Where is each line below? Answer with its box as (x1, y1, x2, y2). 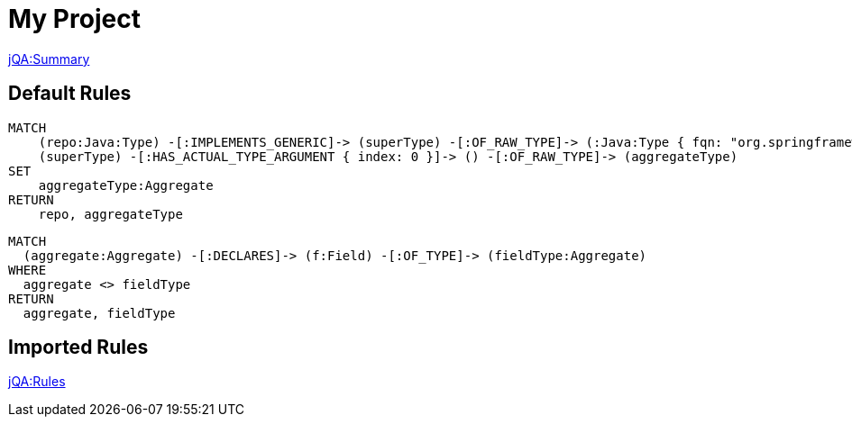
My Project (8, 4, 141, 34)
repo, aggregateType (38, 206, 183, 221)
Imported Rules (8, 336, 149, 359)
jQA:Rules (8, 374, 66, 390)
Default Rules (8, 82, 132, 105)
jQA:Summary (8, 50, 90, 67)
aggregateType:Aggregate (38, 177, 214, 193)
